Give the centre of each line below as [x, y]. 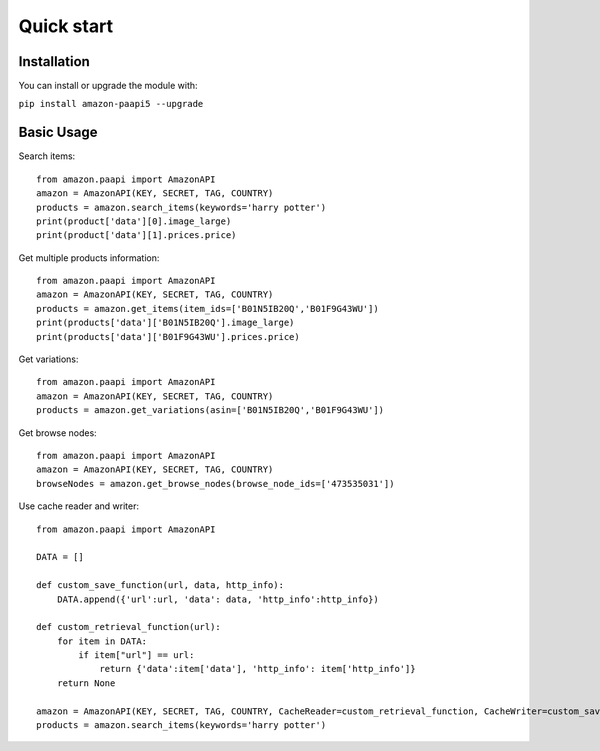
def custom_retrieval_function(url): [129, 627]
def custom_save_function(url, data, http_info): [160, 585]
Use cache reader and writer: [79, 506]
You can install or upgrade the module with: [108, 86]
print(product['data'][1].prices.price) [136, 235]
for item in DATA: [102, 641]
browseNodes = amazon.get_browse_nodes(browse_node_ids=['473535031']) [215, 483]
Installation [54, 61]
